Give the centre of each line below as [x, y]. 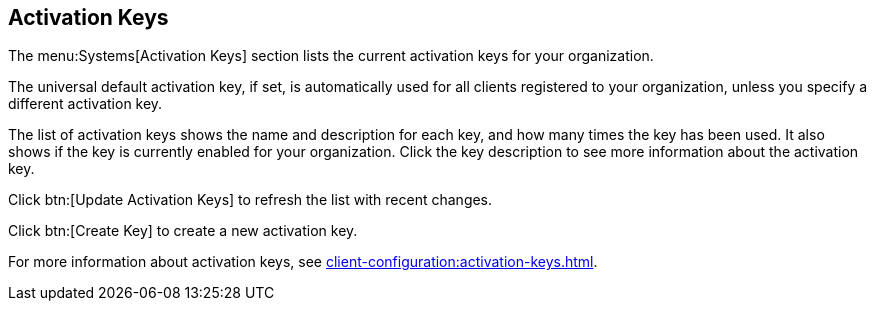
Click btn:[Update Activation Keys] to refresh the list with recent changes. [250, 200]
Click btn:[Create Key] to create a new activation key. [183, 231]
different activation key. [85, 104]
